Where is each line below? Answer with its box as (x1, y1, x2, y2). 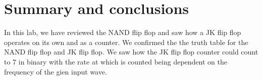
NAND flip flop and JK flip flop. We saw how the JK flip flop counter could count (4, 46, 258, 57)
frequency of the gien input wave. (4, 66, 107, 76)
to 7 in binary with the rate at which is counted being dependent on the (4, 56, 227, 66)
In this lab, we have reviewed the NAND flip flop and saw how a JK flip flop (4, 27, 241, 37)
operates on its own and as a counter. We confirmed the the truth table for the (4, 36, 248, 47)
